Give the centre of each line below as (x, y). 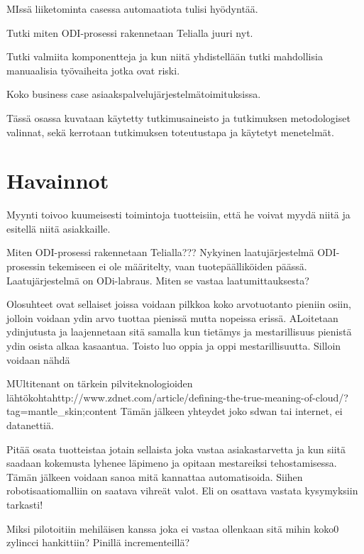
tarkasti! (25, 504)
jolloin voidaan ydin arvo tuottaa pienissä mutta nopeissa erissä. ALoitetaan (172, 317)
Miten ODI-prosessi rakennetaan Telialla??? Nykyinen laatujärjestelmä (160, 252)
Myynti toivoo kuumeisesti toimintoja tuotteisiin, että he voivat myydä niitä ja (178, 215)
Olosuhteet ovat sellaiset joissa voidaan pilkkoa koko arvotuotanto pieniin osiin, (179, 304)
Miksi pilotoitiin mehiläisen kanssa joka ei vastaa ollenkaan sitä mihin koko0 (173, 528)
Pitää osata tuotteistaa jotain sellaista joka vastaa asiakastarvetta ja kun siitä (176, 449)
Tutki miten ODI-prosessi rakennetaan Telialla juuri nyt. (130, 32)
